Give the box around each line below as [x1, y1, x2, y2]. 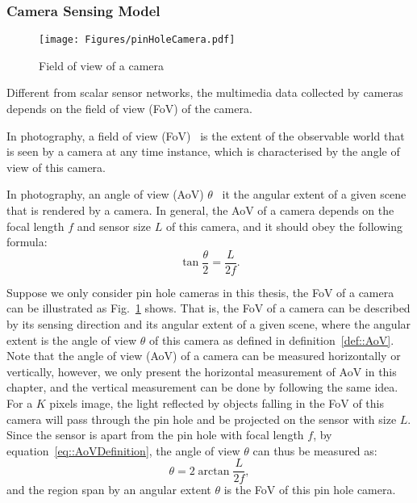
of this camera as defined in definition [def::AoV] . [148, 331, 394, 348]
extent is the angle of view [6, 331, 137, 348]
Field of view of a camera [39, 57, 164, 73]
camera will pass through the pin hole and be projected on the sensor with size [6, 410, 397, 427]
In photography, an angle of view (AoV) [6, 186, 204, 203]
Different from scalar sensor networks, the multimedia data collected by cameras [6, 84, 403, 101]
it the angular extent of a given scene [222, 186, 407, 203]
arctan [198, 465, 230, 477]
